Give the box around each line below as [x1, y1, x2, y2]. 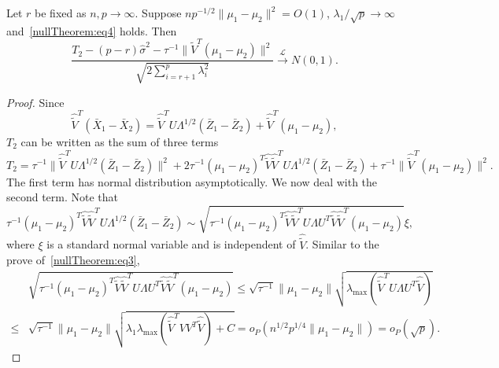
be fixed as [35, 5, 87, 20]
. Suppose [135, 5, 182, 20]
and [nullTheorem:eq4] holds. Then [6, 22, 177, 39]
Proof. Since [6, 94, 65, 110]
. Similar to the [305, 236, 379, 252]
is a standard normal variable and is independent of [46, 236, 296, 252]
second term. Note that [6, 189, 119, 205]
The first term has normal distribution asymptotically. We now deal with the [6, 173, 378, 190]
